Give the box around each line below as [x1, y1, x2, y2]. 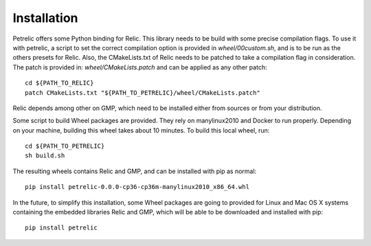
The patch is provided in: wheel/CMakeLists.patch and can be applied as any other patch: [12, 63, 267, 71]
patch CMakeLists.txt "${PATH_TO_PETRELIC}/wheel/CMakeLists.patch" [25, 89, 260, 96]
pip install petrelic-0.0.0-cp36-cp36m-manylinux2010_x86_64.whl [25, 183, 250, 191]
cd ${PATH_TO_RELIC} [25, 79, 94, 87]
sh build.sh [25, 152, 65, 159]
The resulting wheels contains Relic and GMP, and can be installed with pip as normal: [12, 167, 257, 175]
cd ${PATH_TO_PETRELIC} [25, 142, 105, 150]
